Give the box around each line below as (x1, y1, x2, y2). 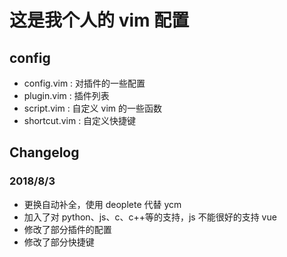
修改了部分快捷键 (23, 236, 95, 248)
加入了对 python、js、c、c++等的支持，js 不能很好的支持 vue (23, 211, 277, 223)
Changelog (9, 144, 80, 161)
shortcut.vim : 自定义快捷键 (23, 115, 137, 126)
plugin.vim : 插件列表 (23, 90, 110, 101)
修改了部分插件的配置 (23, 223, 112, 235)
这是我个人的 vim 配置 (9, 9, 190, 32)
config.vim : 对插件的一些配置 (23, 77, 146, 89)
